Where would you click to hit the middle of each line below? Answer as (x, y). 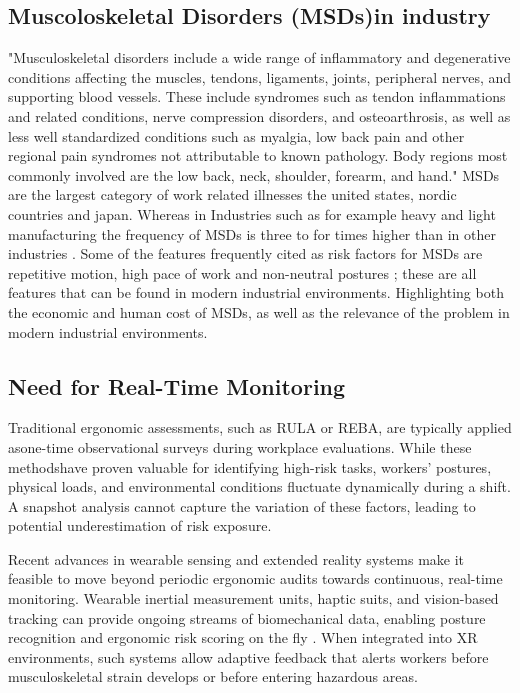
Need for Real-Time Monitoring (177, 385)
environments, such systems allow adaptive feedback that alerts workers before (248, 656)
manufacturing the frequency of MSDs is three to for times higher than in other (252, 233)
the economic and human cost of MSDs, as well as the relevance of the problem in (259, 311)
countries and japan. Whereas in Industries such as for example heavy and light (252, 213)
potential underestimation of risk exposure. (140, 525)
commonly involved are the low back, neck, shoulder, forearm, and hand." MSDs (254, 174)
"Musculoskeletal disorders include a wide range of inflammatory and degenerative (259, 57)
